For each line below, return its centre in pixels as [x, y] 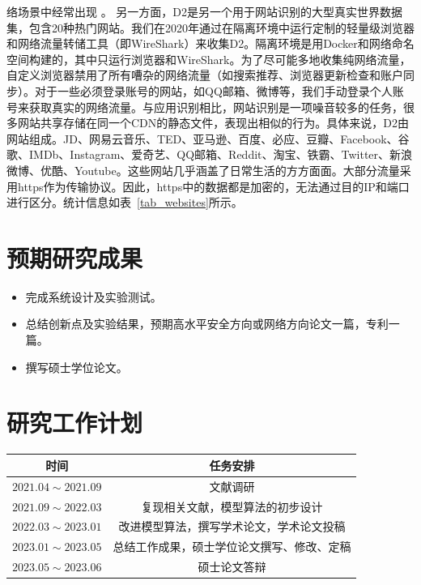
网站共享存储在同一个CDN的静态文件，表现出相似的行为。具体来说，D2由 [213, 123]
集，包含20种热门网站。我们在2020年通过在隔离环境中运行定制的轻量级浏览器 [210, 27]
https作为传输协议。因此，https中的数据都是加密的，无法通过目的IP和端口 [213, 186]
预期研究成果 [75, 257]
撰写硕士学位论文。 [77, 367]
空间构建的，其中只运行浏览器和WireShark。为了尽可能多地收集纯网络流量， [209, 59]
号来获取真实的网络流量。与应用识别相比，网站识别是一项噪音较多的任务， [205, 107]
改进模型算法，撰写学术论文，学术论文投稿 [232, 526]
